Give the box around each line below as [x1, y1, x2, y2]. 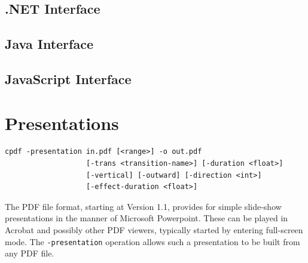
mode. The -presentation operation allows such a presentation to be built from [5, 235, 300, 247]
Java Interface [5, 35, 93, 53]
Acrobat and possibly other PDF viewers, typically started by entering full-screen [5, 224, 303, 236]
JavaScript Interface [5, 69, 132, 88]
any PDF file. [5, 247, 54, 259]
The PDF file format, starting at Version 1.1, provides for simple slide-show [5, 200, 282, 212]
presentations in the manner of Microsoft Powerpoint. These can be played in [5, 212, 288, 224]
